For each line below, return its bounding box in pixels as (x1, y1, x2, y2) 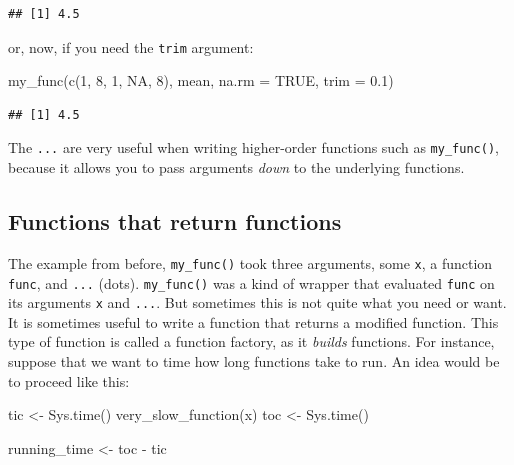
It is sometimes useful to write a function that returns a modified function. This (8, 311, 499, 332)
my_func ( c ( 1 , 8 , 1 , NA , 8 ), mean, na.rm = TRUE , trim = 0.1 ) (8, 70, 394, 91)
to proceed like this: (8, 370, 130, 391)
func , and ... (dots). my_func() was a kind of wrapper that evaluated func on (8, 272, 495, 293)
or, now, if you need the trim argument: (8, 36, 254, 57)
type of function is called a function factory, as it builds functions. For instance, (8, 331, 495, 352)
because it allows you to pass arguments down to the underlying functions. (8, 157, 465, 178)
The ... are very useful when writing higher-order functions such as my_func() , (8, 137, 499, 158)
